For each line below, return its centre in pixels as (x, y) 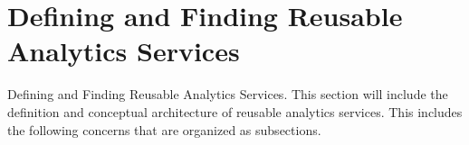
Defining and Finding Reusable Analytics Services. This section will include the (228, 94)
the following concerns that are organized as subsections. (164, 129)
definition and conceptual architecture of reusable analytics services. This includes (235, 111)
